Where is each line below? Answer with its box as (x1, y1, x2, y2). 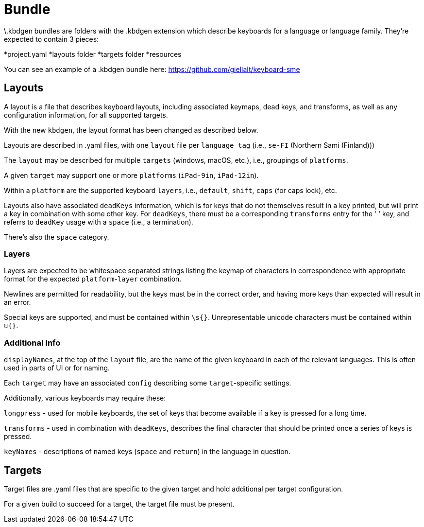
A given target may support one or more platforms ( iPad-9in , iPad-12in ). (4, 171, 259, 179)
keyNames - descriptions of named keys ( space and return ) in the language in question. (4, 447, 290, 456)
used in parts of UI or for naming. (4, 364, 110, 372)
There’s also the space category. (4, 232, 109, 241)
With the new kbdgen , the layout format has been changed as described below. (4, 125, 258, 134)
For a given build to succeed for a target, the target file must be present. (4, 499, 235, 508)
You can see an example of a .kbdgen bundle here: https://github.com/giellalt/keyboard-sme (4, 65, 300, 73)
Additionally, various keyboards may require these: (4, 394, 166, 403)
